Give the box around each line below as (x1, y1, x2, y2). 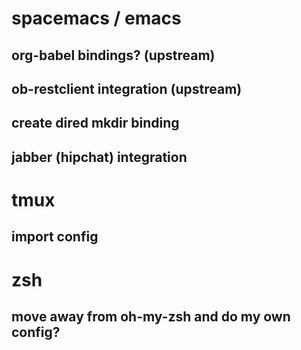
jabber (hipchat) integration (11, 148, 188, 166)
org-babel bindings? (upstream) (11, 47, 216, 64)
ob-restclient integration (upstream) (11, 80, 243, 97)
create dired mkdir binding (11, 115, 180, 132)
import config (11, 228, 99, 246)
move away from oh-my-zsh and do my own (11, 308, 291, 325)
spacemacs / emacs (11, 7, 182, 30)
